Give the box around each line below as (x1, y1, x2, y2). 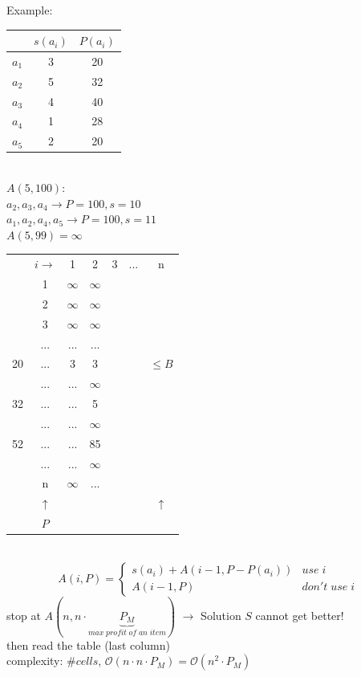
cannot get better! (255, 606, 344, 623)
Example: (6, 2, 53, 18)
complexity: (6, 652, 63, 669)
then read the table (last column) (6, 636, 170, 653)
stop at (6, 606, 41, 623)
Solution (201, 606, 241, 623)
